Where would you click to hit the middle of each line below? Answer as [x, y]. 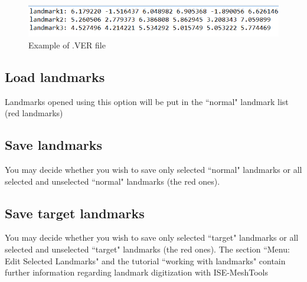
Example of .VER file [67, 45]
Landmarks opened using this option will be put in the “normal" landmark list [147, 101]
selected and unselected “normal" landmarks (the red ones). [112, 181]
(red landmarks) [34, 113]
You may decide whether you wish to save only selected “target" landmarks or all [152, 237]
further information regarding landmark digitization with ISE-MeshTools [136, 272]
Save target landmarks [75, 213]
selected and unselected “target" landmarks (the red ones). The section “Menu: [147, 249]
